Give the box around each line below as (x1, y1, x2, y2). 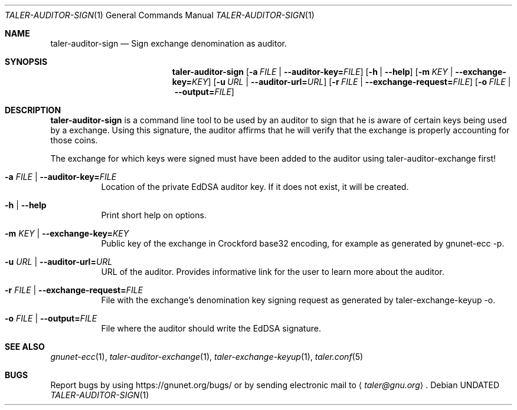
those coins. (50, 135, 98, 145)
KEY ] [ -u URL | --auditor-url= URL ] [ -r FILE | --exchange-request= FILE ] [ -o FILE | (192, 77, 511, 87)
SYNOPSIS (5, 57, 48, 67)
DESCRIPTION (5, 105, 61, 115)
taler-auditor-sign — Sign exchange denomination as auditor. (50, 38, 287, 48)
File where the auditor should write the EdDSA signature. (101, 323, 321, 333)
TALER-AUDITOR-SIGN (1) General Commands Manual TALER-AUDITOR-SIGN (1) (5, 10, 315, 20)
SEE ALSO (5, 342, 45, 352)
